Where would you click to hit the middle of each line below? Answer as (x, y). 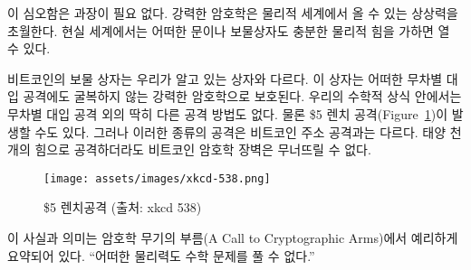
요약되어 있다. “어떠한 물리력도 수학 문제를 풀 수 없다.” (161, 255)
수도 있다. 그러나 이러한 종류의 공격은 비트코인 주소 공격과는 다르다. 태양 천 (248, 131)
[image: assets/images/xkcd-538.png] (157, 178)
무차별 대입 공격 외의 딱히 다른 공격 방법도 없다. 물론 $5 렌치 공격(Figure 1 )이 (228, 113)
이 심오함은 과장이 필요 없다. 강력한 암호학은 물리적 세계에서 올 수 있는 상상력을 (233, 13)
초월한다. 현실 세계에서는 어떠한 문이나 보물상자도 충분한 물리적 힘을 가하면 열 (229, 30)
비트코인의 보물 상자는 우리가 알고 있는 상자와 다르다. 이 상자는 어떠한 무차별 (225, 78)
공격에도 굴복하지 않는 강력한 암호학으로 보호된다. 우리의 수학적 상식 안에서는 (242, 96)
